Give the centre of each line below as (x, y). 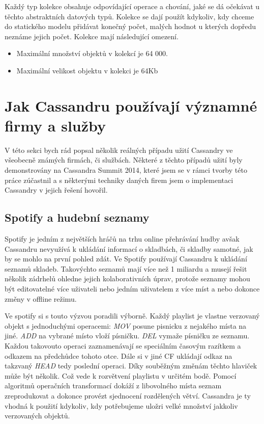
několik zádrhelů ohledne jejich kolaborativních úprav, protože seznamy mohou (127, 279)
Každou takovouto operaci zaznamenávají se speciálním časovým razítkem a (123, 345)
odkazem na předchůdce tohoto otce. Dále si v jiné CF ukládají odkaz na (119, 355)
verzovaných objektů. (37, 416)
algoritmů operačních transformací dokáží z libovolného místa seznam (113, 386)
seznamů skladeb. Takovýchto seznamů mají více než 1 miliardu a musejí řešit (126, 268)
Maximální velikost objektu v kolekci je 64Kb (87, 70)
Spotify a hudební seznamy (77, 217)
